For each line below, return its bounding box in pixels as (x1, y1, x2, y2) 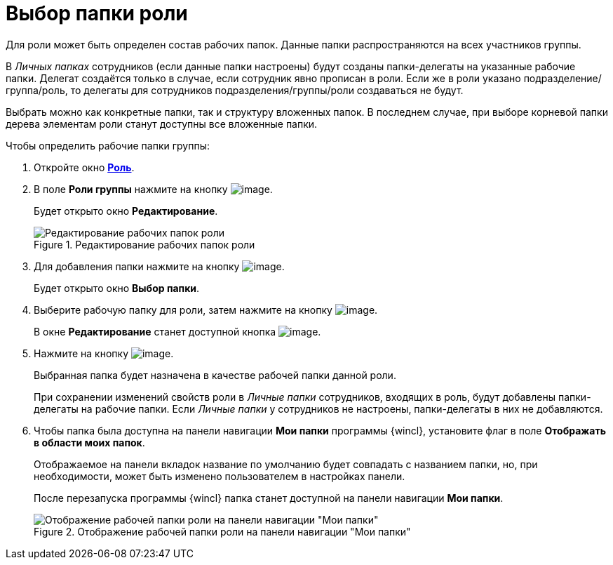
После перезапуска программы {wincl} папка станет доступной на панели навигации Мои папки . (34, 491, 504, 504)
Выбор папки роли (6, 1, 188, 25)
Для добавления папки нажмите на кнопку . (34, 260, 285, 272)
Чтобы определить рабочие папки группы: (6, 139, 210, 152)
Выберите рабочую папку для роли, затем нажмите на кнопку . (34, 303, 378, 316)
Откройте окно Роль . (34, 161, 135, 173)
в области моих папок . (34, 436, 145, 448)
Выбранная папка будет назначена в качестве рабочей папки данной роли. (34, 368, 396, 381)
